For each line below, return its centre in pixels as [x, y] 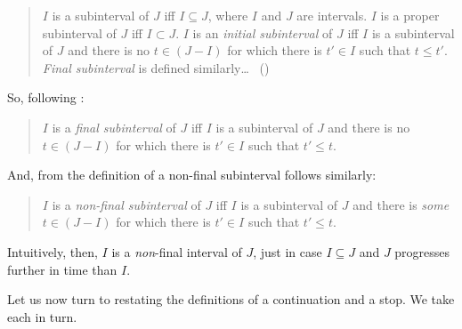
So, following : [46, 97]
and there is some [401, 204]
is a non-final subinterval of [126, 204]
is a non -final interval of [177, 251]
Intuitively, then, [53, 251]
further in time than [62, 269]
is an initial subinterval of [263, 32]
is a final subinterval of [114, 127]
